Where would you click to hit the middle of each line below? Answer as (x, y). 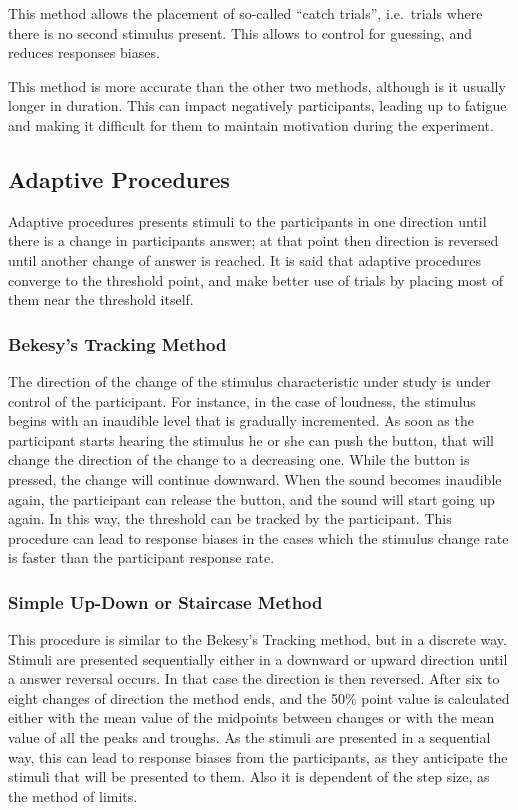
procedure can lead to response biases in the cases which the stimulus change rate (258, 537)
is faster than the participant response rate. (141, 557)
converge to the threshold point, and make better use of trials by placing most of (256, 279)
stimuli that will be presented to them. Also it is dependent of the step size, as (249, 776)
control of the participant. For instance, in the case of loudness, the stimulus (242, 400)
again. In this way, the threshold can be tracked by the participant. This (230, 518)
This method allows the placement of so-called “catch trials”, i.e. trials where (245, 13)
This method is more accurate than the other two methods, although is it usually (257, 85)
